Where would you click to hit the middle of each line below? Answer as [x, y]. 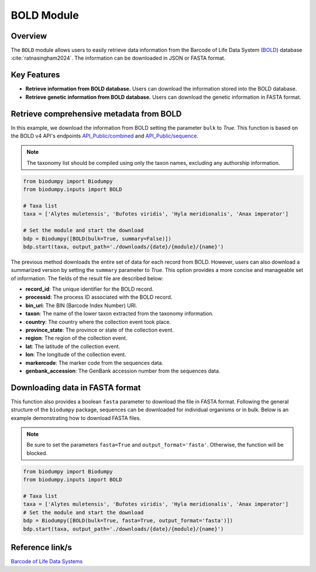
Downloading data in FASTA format [76, 387]
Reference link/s [42, 547]
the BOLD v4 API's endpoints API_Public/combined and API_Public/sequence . [104, 136]
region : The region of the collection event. [76, 338]
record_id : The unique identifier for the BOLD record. [90, 289]
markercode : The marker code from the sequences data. [95, 363]
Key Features [35, 75]
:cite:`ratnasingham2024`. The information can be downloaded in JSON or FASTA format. [118, 58]
